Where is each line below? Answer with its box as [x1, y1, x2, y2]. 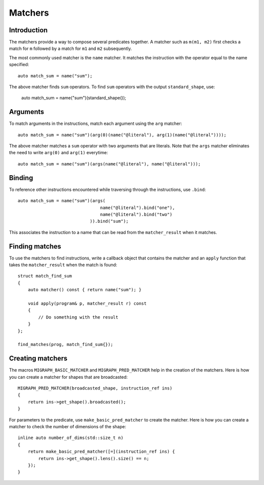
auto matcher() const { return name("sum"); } [27, 287, 142, 293]
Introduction [9, 26, 48, 34]
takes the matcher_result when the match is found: [9, 262, 117, 268]
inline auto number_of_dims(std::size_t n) [18, 435, 124, 440]
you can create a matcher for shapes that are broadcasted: [9, 374, 128, 380]
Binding [9, 174, 33, 182]
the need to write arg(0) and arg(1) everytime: [9, 150, 108, 156]
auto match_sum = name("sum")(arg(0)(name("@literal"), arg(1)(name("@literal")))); [18, 132, 227, 138]
